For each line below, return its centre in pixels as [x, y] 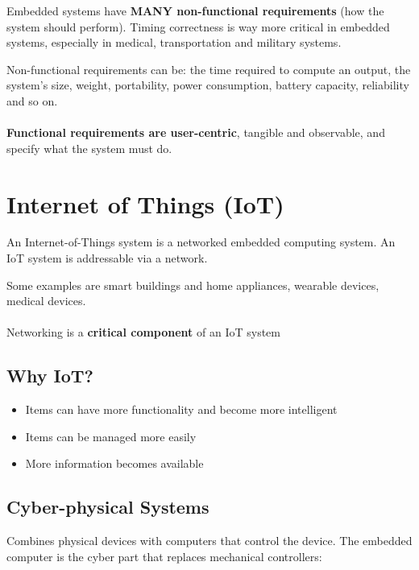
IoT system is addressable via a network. [107, 258]
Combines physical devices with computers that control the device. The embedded [209, 541]
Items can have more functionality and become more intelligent [181, 409]
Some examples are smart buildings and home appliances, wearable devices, [193, 285]
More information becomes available [114, 463]
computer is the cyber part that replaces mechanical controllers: [164, 556]
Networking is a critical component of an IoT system [144, 332]
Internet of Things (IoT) [145, 203]
